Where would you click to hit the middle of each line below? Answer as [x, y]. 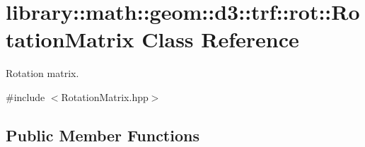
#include [25, 96]
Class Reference [220, 39]
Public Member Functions [103, 135]
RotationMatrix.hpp [105, 96]
